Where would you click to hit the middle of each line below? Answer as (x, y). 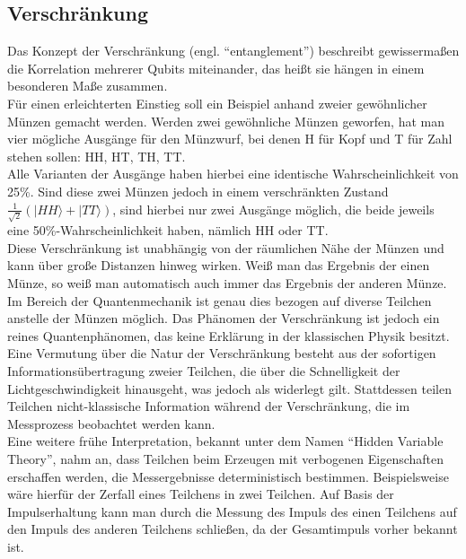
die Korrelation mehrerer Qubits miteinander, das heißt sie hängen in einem (216, 68)
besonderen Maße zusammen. (88, 86)
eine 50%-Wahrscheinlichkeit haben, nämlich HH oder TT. (168, 230)
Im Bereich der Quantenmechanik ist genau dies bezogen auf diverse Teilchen (220, 300)
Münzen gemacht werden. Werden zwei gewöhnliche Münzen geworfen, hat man (226, 121)
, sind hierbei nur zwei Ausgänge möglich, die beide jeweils (273, 209)
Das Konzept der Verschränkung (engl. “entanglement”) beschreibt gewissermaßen (233, 51)
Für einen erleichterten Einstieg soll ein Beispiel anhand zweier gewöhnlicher (217, 103)
